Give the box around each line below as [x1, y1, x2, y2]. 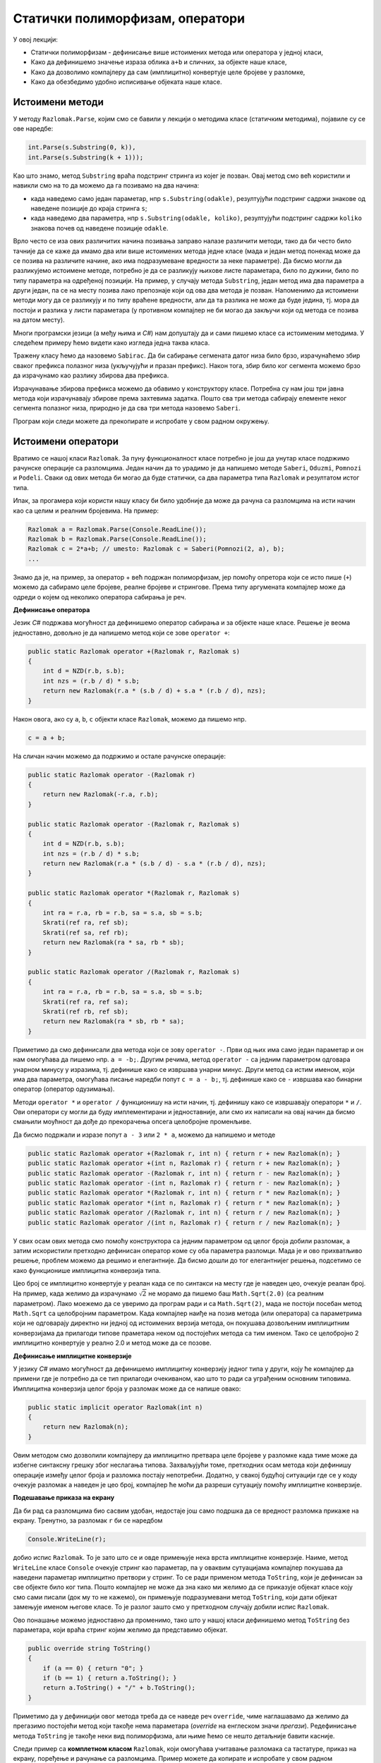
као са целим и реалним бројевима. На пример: [13, 506, 159, 515]
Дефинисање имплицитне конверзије [13, 1351, 132, 1360]
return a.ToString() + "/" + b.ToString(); [42, 1684, 195, 1692]
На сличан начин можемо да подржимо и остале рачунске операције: [13, 752, 226, 760]
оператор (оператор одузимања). [13, 1085, 115, 1093]
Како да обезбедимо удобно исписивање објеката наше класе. [30, 78, 222, 86]
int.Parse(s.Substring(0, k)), [28, 143, 137, 152]
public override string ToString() [28, 1644, 151, 1652]
